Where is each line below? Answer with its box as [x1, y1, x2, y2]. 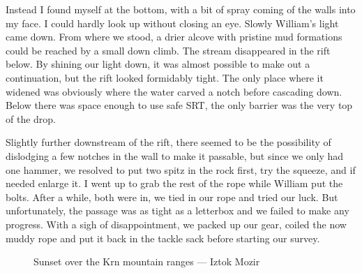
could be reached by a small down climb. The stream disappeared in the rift [6, 43, 331, 57]
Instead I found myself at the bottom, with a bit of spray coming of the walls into [6, 2, 356, 16]
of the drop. [6, 111, 56, 126]
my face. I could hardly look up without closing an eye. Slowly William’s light [6, 15, 339, 30]
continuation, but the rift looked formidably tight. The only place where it [6, 70, 324, 84]
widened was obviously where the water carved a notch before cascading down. [6, 84, 342, 98]
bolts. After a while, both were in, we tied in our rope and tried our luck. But [6, 189, 338, 204]
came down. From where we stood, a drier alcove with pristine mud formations [6, 29, 342, 44]
